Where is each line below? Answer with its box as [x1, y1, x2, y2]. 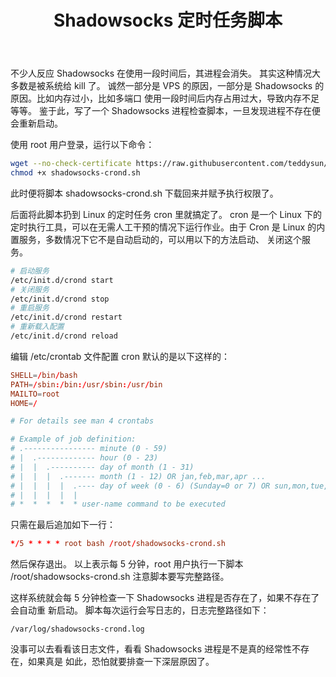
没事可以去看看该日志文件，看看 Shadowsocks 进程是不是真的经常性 [10, 643, 293, 655]
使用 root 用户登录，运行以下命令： [10, 139, 155, 151]
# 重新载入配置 [10, 322, 65, 332]
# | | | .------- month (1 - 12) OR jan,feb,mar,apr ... [10, 471, 267, 481]
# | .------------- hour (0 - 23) [10, 453, 159, 463]
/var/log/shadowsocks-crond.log [10, 624, 145, 635]
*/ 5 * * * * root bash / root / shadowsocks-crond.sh [10, 539, 226, 549]
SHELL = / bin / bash [10, 370, 78, 380]
